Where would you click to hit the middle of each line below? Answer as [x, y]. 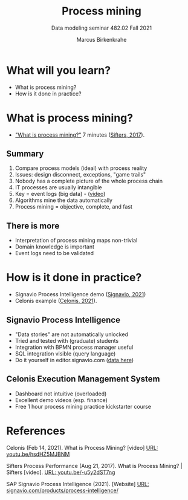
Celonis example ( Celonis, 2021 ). [56, 301]
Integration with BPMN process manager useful [74, 347]
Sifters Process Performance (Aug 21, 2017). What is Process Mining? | [94, 466]
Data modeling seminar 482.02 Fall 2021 [102, 28]
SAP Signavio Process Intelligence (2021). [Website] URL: [78, 484]
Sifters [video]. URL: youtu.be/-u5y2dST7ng [61, 472]
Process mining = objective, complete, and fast [74, 207]
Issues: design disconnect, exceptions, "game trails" [80, 175]
